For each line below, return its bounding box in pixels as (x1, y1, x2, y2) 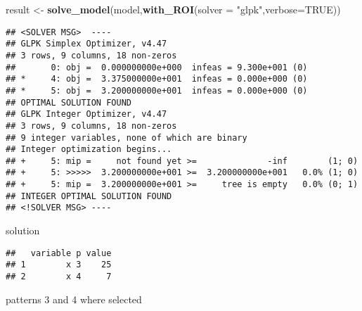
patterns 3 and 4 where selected (6, 291, 142, 306)
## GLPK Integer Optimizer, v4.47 (6, 109, 167, 120)
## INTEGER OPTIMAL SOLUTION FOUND (6, 191, 172, 201)
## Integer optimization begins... (6, 144, 172, 155)
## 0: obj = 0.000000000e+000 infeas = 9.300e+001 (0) (6, 62, 308, 72)
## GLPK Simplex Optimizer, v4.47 (6, 39, 167, 49)
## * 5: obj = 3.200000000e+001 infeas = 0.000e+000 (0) (6, 85, 308, 96)
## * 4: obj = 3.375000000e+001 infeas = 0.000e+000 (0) (6, 74, 308, 84)
